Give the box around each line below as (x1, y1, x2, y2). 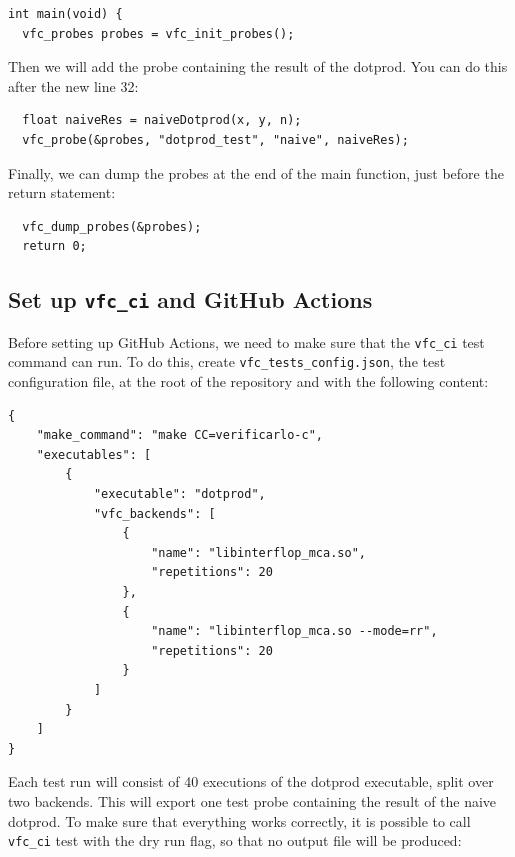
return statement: (8, 182, 116, 203)
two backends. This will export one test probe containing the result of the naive (8, 790, 497, 811)
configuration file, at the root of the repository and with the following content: (8, 371, 489, 392)
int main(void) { (8, 7, 123, 21)
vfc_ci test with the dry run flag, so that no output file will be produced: (8, 830, 462, 851)
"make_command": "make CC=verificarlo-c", (36, 428, 323, 443)
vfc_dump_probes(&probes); (22, 219, 202, 234)
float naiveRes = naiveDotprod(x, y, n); (22, 113, 302, 128)
